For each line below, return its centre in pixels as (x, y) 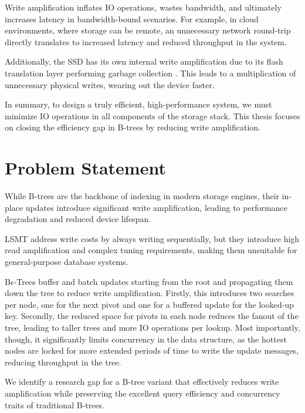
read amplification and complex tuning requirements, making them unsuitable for (151, 250)
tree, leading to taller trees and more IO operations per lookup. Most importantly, (152, 327)
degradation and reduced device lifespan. (78, 219)
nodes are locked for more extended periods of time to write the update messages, (152, 350)
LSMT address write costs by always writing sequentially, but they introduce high (152, 238)
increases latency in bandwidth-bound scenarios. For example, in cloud (132, 19)
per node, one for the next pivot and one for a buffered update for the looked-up (149, 304)
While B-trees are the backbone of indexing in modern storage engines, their (142, 196)
